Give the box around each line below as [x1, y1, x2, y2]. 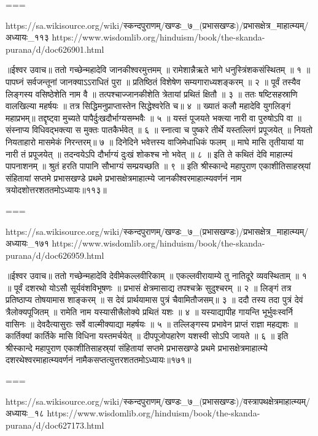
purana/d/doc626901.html [6, 42, 104, 55]
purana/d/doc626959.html [6, 248, 104, 261]
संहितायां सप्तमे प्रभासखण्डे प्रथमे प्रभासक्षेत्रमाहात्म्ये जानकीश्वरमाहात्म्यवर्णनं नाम [6, 171, 242, 184]
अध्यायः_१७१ [6, 237, 49, 250]
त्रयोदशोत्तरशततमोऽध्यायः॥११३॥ [6, 183, 107, 196]
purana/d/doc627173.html [6, 418, 104, 431]
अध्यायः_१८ [6, 407, 44, 419]
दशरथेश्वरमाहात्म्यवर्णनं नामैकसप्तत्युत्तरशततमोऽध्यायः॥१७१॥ [6, 353, 192, 366]
